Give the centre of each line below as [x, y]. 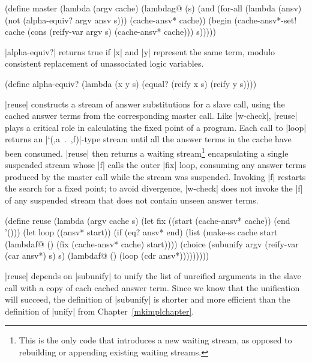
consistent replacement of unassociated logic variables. [104, 63]
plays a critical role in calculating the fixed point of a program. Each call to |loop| [156, 127]
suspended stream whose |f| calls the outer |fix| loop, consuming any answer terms [156, 165]
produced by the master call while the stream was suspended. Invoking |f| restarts [155, 176]
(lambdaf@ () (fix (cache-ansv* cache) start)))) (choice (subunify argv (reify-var [152, 243]
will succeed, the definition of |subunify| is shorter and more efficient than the [148, 299]
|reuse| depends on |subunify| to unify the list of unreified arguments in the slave [153, 275]
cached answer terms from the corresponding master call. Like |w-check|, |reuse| [151, 116]
